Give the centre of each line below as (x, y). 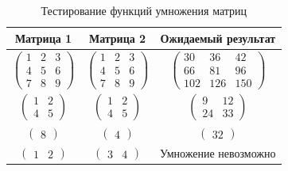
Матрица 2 (117, 38)
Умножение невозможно (218, 152)
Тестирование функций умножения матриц (144, 10)
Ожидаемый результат (218, 38)
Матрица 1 (43, 38)
